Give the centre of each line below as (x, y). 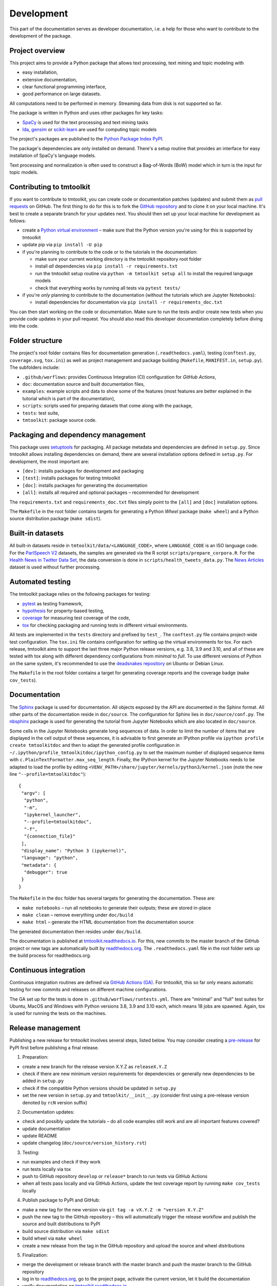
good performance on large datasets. (62, 94)
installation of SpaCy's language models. (53, 156)
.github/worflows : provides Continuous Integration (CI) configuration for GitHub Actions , (119, 377)
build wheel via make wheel (52, 1238)
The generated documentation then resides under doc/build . (76, 932)
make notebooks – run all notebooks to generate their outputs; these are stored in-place (117, 907)
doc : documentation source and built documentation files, (84, 384)
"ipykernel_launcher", (52, 815)
